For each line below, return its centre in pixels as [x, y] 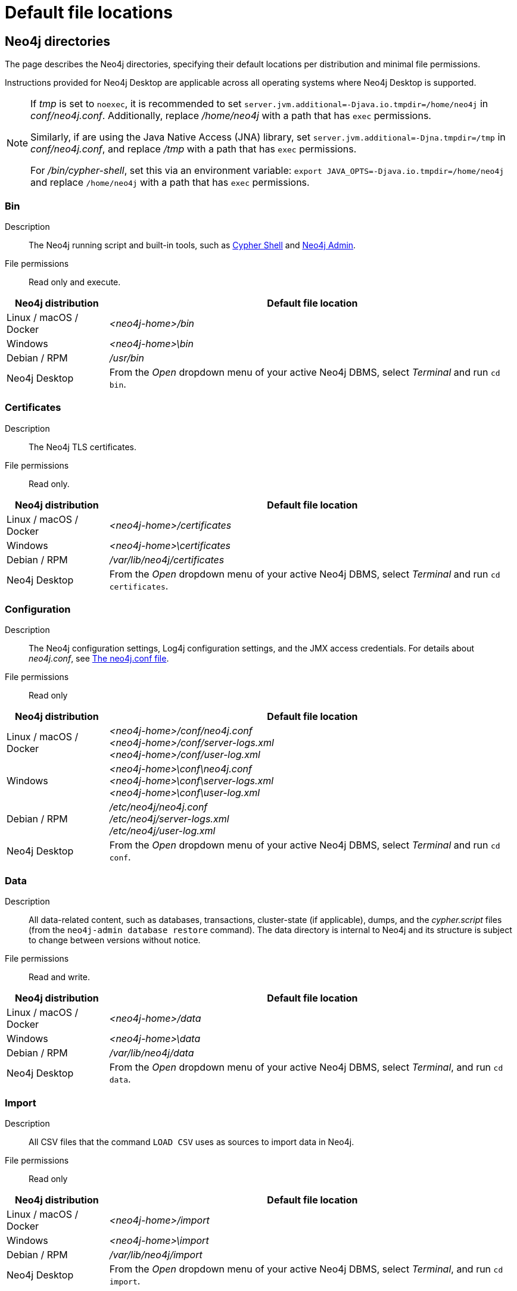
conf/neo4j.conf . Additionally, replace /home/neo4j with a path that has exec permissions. [231, 116]
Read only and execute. [75, 282]
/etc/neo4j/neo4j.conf [158, 807]
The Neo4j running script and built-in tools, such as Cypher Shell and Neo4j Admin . [192, 245]
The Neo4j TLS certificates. [82, 447]
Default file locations [89, 13]
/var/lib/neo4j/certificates [167, 559]
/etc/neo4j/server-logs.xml [169, 819]
